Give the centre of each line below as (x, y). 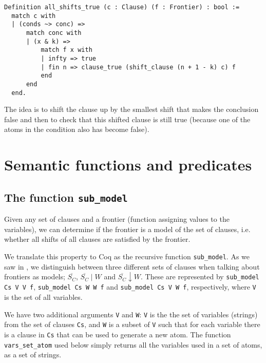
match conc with (54, 33)
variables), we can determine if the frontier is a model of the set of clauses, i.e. (127, 229)
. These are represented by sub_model (200, 276)
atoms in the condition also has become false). (77, 129)
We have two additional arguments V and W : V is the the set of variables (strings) (131, 314)
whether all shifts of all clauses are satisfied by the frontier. (97, 239)
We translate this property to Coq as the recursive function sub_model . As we (127, 256)
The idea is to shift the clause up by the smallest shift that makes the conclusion (131, 109)
